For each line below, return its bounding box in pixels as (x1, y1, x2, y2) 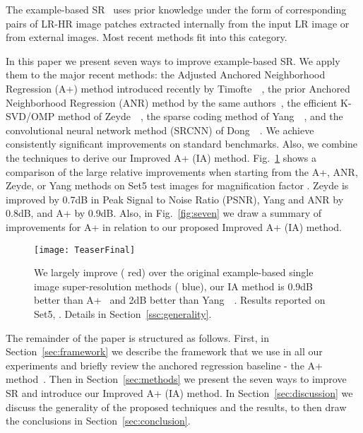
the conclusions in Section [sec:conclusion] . (6, 413, 191, 428)
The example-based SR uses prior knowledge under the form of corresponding (6, 2, 347, 16)
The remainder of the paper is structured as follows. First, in (6, 330, 269, 345)
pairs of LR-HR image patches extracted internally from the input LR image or (6, 16, 350, 30)
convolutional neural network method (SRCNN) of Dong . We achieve (6, 122, 314, 137)
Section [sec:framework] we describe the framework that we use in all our (6, 344, 323, 359)
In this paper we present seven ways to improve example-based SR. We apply (6, 53, 340, 68)
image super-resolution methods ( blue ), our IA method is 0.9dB (34, 278, 313, 293)
